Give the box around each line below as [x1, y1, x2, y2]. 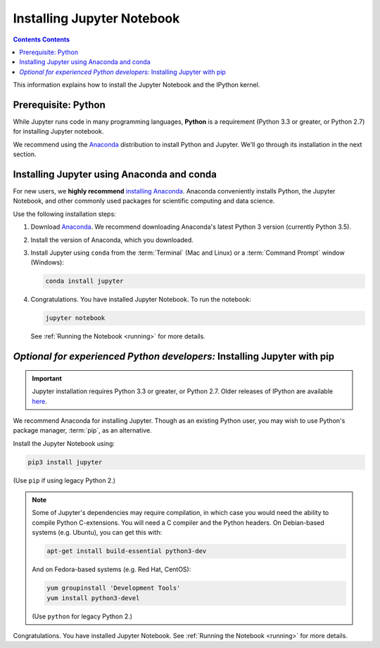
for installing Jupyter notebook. [13, 127, 104, 136]
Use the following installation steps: [13, 210, 116, 218]
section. [13, 150, 37, 158]
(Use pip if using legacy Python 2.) [13, 476, 116, 485]
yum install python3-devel [46, 594, 140, 602]
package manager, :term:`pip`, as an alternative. [13, 426, 152, 435]
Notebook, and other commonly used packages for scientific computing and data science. [13, 197, 275, 205]
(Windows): [30, 258, 65, 267]
